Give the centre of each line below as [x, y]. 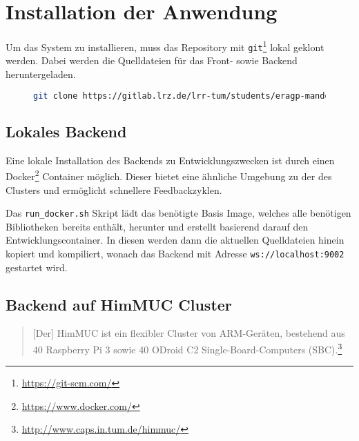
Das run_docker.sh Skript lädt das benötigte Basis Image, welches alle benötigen [178, 213]
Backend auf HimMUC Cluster [119, 304]
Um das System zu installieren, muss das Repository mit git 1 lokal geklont [165, 46]
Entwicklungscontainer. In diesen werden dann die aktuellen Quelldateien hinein [175, 240]
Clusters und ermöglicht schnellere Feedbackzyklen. [114, 189]
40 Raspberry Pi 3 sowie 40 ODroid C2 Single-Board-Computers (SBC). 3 [187, 348]
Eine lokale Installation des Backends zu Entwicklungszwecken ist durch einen [170, 160]
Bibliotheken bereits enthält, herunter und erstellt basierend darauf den [157, 226]
